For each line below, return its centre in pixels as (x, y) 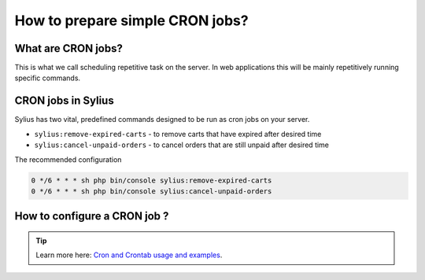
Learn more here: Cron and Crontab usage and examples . (129, 255)
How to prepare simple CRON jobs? (131, 20)
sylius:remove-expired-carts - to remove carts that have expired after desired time (178, 134)
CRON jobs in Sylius (64, 101)
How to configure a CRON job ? (92, 216)
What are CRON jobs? (69, 48)
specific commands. (48, 78)
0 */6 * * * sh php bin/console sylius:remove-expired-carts (152, 180)
